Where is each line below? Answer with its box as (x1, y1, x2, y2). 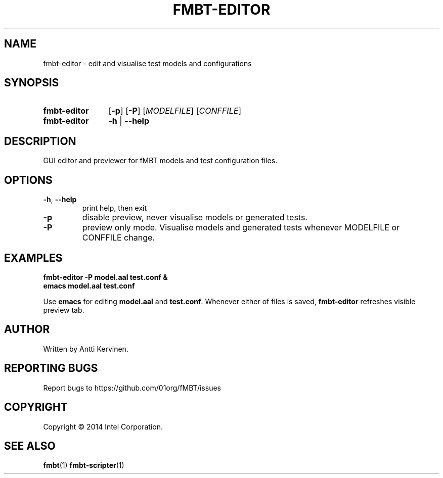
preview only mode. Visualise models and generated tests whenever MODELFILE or (82, 222, 400, 233)
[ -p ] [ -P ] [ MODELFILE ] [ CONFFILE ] (108, 106, 242, 116)
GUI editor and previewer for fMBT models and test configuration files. (43, 156, 278, 165)
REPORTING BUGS (4, 362, 98, 375)
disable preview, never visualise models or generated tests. (82, 212, 307, 223)
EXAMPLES (4, 251, 63, 264)
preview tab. (43, 305, 84, 314)
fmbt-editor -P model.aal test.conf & (43, 272, 168, 281)
